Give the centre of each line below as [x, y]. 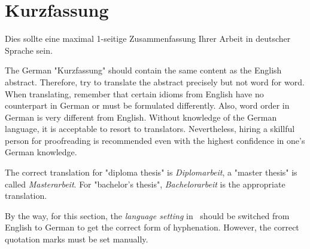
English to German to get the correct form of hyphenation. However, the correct [152, 227]
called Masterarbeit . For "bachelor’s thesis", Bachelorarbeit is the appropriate [145, 184]
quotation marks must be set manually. [77, 239]
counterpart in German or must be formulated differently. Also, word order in [147, 105]
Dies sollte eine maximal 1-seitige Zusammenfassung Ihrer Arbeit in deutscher [148, 39]
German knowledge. [41, 152]
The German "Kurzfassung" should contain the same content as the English [143, 70]
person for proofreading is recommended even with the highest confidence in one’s [155, 140]
